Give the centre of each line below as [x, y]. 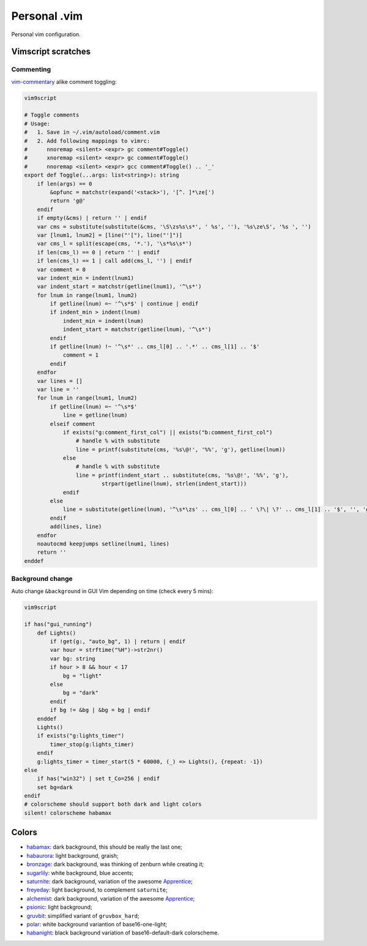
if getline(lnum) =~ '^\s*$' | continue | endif [124, 304]
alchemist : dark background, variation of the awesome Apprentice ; [111, 898]
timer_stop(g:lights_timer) [92, 744]
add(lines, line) [76, 527]
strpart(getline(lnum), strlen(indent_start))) [174, 484]
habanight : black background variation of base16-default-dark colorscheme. [123, 933]
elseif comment [73, 424]
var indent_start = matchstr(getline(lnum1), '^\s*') [119, 287]
